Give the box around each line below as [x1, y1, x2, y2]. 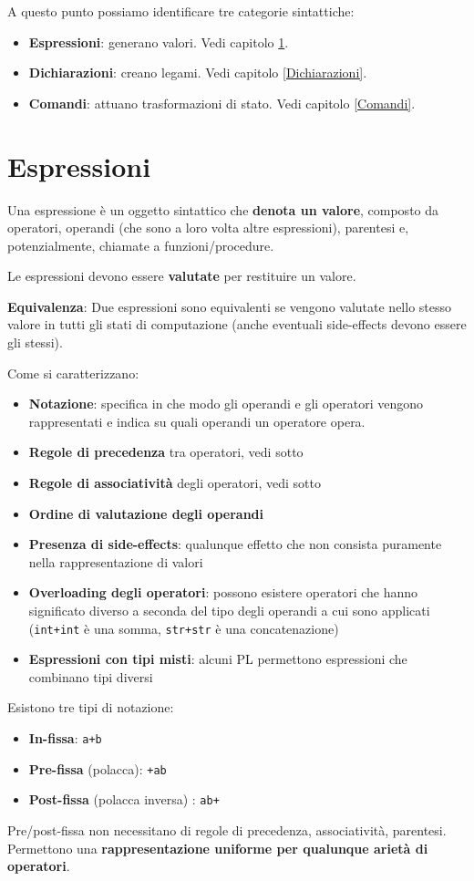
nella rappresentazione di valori [28, 552, 203, 571]
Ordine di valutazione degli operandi [28, 503, 263, 523]
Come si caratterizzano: [7, 363, 139, 382]
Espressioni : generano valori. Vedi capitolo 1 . [28, 32, 289, 51]
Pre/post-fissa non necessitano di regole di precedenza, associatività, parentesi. [7, 821, 447, 839]
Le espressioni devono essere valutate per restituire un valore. [7, 266, 356, 285]
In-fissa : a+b [28, 729, 102, 748]
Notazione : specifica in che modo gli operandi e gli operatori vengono [28, 394, 424, 413]
